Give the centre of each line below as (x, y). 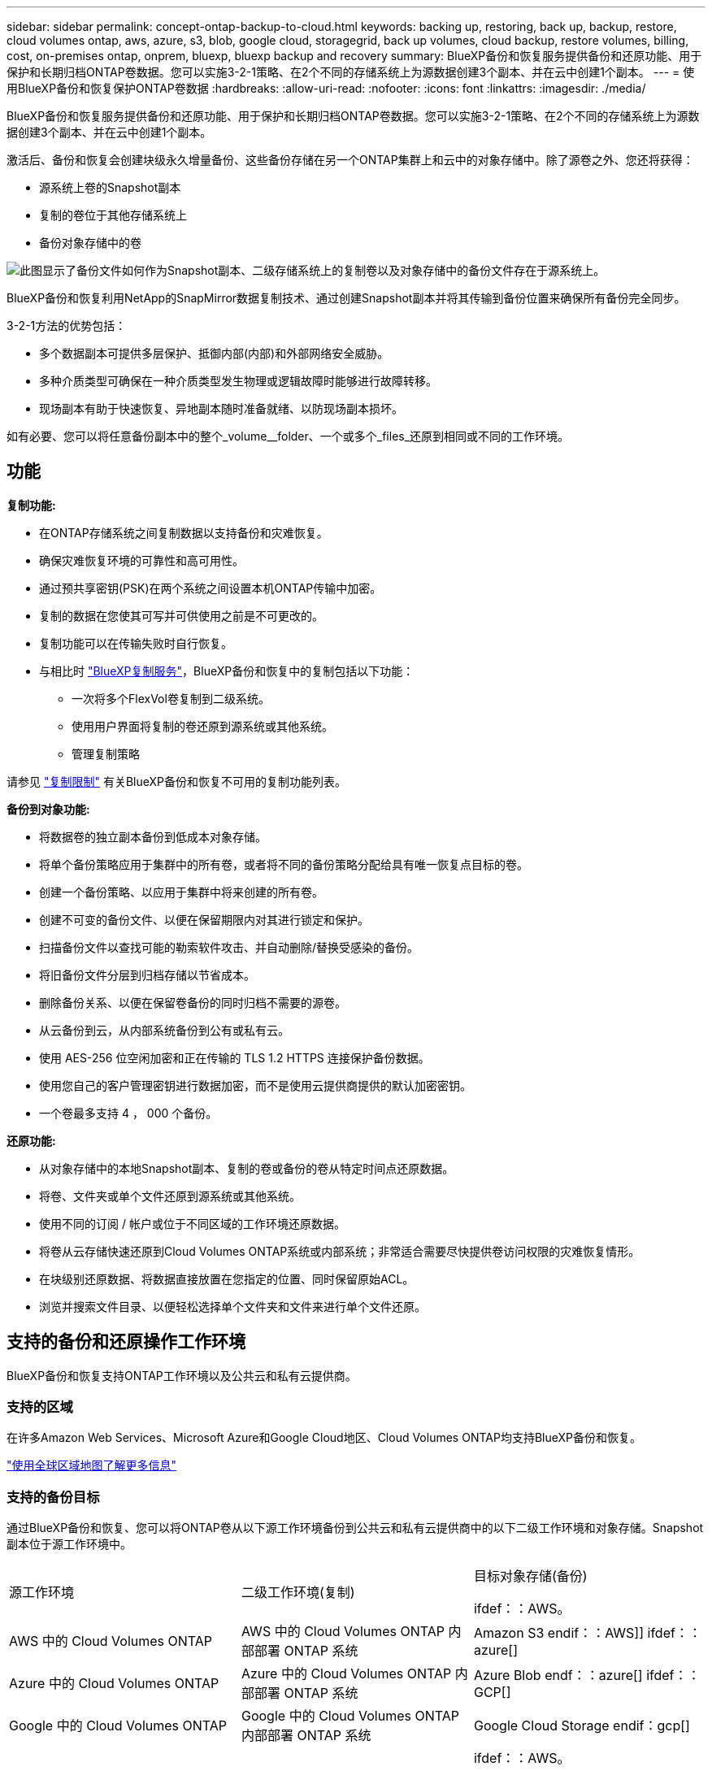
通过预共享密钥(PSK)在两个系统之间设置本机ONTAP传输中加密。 (211, 588)
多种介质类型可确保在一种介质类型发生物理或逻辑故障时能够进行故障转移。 (238, 381)
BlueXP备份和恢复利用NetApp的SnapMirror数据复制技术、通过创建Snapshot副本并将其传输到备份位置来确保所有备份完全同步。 (346, 298)
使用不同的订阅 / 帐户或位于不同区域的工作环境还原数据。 (192, 1223)
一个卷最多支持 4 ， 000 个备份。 (128, 1113)
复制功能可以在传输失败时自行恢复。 (136, 643)
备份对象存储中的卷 (90, 243)
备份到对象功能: (48, 809)
